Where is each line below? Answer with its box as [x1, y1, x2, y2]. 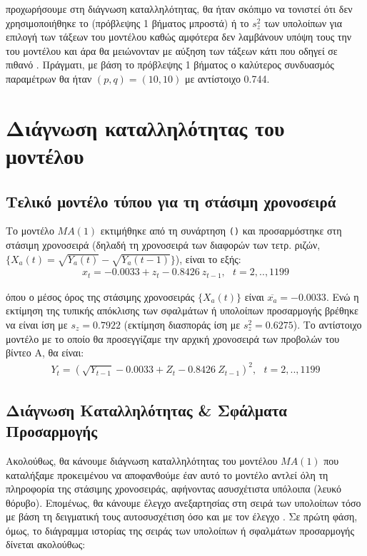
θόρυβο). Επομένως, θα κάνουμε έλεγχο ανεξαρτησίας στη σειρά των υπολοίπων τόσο [6, 495, 361, 510]
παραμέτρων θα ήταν [6, 71, 92, 86]
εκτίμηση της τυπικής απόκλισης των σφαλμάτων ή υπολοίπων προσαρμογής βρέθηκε [6, 303, 358, 318]
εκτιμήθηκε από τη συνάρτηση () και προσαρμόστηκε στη [100, 223, 342, 238]
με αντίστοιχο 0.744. [184, 71, 270, 86]
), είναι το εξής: [175, 251, 241, 266]
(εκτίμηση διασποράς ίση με [124, 317, 241, 332]
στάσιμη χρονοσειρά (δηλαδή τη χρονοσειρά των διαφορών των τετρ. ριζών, [6, 237, 321, 252]
